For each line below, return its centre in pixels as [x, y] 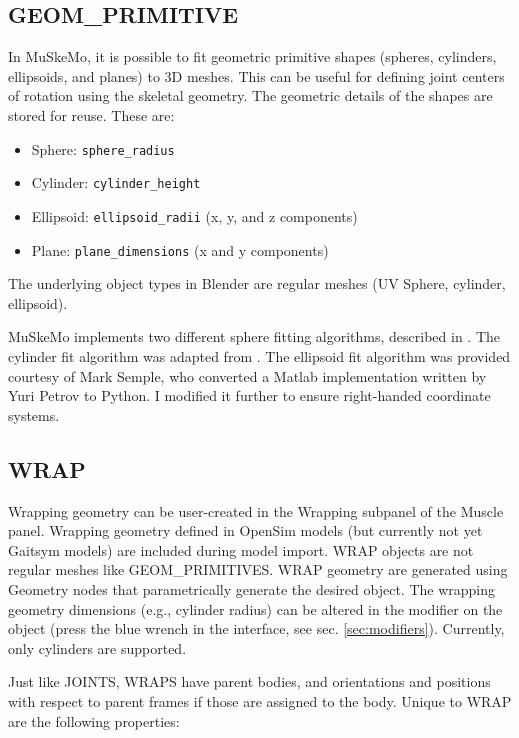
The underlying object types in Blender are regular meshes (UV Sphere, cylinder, [257, 283]
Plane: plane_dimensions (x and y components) [180, 249]
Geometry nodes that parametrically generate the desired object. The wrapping [251, 588]
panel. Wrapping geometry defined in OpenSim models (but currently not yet [245, 530]
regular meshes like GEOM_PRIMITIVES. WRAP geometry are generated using [258, 569]
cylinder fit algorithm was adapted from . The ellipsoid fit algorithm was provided [259, 355]
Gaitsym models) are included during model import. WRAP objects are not [241, 549]
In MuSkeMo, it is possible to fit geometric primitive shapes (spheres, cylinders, [252, 56]
